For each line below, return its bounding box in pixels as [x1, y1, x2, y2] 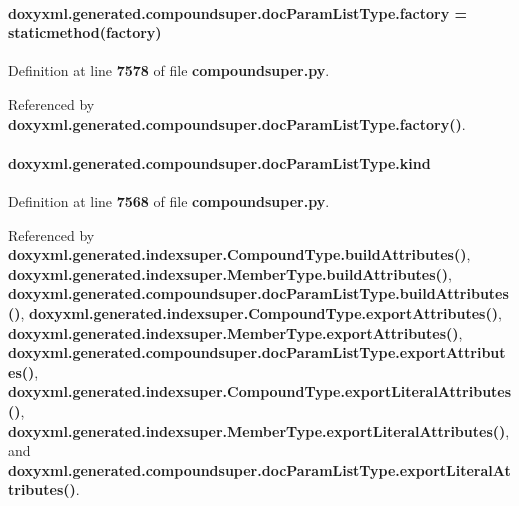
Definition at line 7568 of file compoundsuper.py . [8, 190, 330, 211]
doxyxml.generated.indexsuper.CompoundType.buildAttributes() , [8, 244, 471, 265]
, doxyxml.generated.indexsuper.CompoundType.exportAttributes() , [20, 302, 502, 323]
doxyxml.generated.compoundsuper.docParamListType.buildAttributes [8, 283, 509, 304]
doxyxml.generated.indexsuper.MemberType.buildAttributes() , [8, 263, 452, 284]
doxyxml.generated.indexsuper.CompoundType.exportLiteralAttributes [8, 381, 512, 402]
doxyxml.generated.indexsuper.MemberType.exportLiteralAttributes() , [8, 420, 510, 441]
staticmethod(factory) [8, 22, 162, 43]
